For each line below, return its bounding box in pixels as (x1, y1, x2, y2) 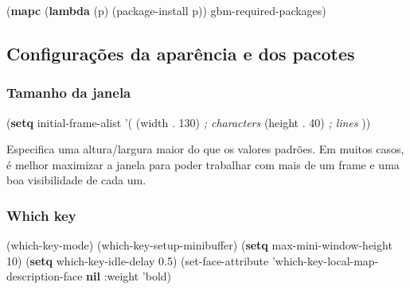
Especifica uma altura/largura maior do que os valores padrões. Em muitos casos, (6, 141, 404, 157)
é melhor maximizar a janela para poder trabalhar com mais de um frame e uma (6, 156, 400, 172)
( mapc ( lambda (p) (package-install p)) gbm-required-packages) (6, 2, 326, 18)
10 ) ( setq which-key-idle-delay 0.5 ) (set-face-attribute (6, 252, 269, 269)
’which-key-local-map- (271, 252, 379, 269)
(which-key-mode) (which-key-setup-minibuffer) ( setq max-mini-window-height (6, 237, 392, 253)
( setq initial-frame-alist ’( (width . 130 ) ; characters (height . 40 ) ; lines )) (6, 114, 371, 130)
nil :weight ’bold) (86, 268, 172, 284)
